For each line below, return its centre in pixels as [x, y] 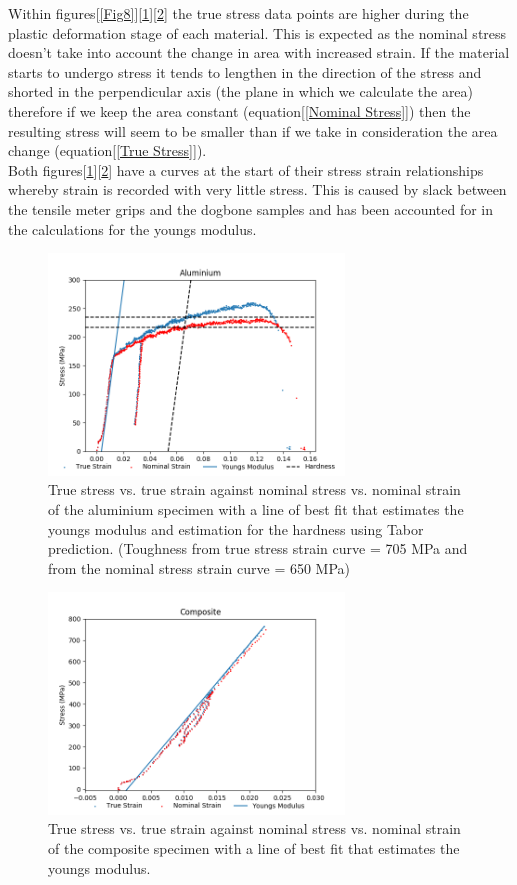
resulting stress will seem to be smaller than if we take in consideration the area [253, 130]
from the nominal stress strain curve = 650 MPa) [199, 567]
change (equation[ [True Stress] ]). [107, 150]
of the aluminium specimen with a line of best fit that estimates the [256, 508]
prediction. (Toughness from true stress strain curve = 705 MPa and [258, 548]
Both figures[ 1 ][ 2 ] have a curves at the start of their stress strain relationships [246, 169]
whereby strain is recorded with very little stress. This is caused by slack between [257, 189]
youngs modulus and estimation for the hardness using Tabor [236, 528]
